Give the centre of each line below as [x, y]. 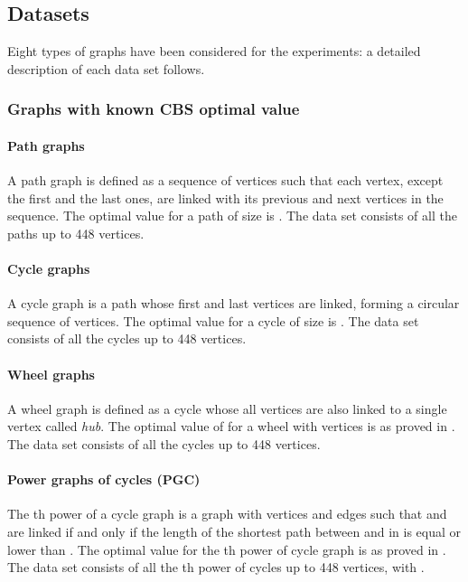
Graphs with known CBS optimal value [154, 109]
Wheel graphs [51, 374]
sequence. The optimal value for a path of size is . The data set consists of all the [232, 216]
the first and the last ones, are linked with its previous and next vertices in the [225, 197]
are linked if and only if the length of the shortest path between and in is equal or [234, 531]
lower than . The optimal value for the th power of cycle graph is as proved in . [227, 549]
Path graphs [46, 145]
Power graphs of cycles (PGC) [104, 479]
